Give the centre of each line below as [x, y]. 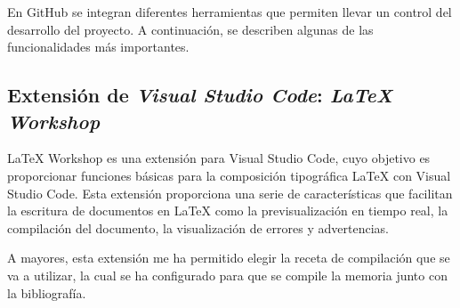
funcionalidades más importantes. [98, 47]
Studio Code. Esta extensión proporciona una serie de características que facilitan [230, 193]
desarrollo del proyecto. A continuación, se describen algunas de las [190, 29]
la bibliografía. [47, 292]
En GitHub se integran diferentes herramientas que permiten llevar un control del [230, 12]
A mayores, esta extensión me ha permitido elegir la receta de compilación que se [229, 258]
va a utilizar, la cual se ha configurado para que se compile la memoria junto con [227, 275]
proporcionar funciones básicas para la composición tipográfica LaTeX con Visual [229, 175]
